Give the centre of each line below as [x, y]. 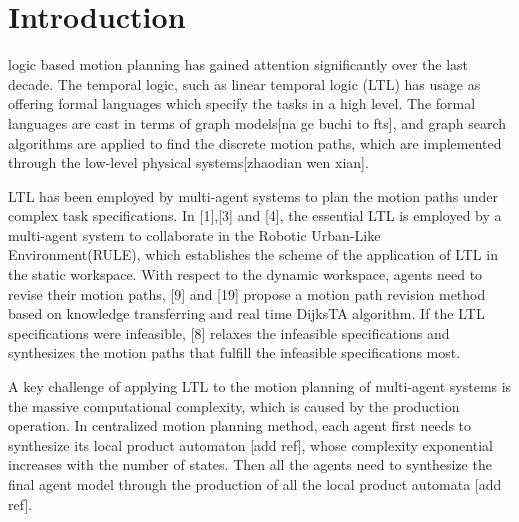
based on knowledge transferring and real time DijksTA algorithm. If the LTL [246, 313]
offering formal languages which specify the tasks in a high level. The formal [242, 103]
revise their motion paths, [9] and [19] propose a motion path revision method [247, 293]
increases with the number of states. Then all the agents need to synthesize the [250, 464]
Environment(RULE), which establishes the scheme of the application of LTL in [253, 254]
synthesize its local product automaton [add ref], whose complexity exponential [250, 444]
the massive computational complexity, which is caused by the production [234, 405]
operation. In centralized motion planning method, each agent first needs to [240, 425]
